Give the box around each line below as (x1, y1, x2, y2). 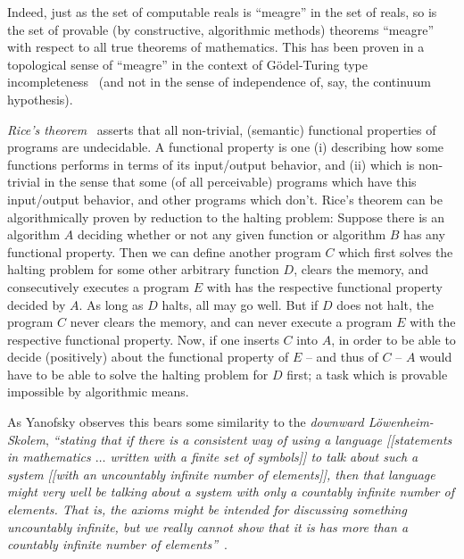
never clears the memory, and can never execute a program (70, 313, 393, 331)
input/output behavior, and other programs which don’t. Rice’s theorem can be (7, 189, 443, 208)
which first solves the (338, 242, 453, 261)
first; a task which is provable (286, 364, 448, 383)
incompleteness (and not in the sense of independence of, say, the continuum (7, 72, 431, 91)
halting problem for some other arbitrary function (7, 260, 279, 279)
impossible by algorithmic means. (7, 382, 189, 401)
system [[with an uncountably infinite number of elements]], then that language (7, 464, 435, 483)
